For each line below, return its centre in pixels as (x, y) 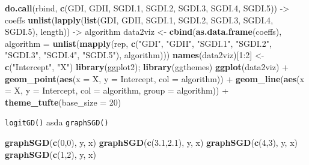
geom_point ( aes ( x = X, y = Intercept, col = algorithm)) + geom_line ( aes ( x (155, 78)
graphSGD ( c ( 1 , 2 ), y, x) (50, 154)
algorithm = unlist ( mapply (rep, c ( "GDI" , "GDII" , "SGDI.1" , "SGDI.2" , (138, 43)
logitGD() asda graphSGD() (57, 122)
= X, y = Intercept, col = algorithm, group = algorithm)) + (117, 90)
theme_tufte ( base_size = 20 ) (63, 102)
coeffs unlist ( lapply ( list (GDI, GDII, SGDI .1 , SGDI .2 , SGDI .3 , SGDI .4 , (139, 19)
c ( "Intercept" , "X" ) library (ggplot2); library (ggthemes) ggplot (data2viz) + (147, 66)
